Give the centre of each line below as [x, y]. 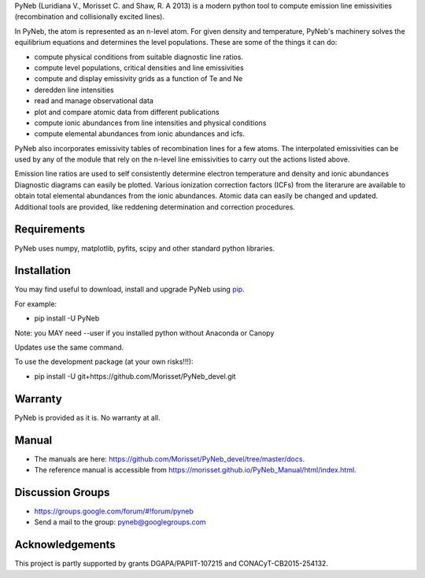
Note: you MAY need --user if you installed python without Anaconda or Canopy [144, 333]
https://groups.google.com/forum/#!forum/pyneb [114, 511]
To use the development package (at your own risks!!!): [104, 361]
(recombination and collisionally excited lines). [90, 17]
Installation [42, 270]
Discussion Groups [62, 492]
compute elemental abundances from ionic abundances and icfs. [140, 134]
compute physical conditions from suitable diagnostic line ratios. [139, 57]
